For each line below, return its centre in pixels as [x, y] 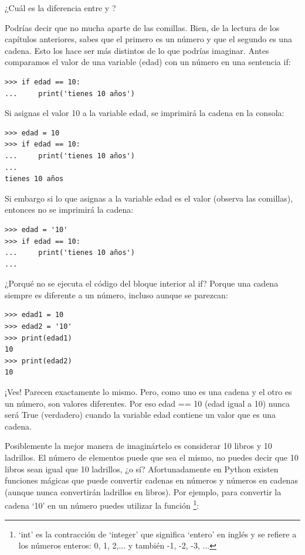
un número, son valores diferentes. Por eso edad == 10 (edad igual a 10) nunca [147, 403]
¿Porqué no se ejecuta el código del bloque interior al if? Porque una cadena [142, 283]
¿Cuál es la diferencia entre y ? [60, 8]
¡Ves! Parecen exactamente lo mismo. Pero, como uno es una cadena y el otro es [148, 392]
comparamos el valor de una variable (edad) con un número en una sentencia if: [148, 62]
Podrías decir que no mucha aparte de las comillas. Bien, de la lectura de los [142, 27]
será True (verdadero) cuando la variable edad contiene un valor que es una [140, 415]
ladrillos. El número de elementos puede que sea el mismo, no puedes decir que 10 [152, 457]
